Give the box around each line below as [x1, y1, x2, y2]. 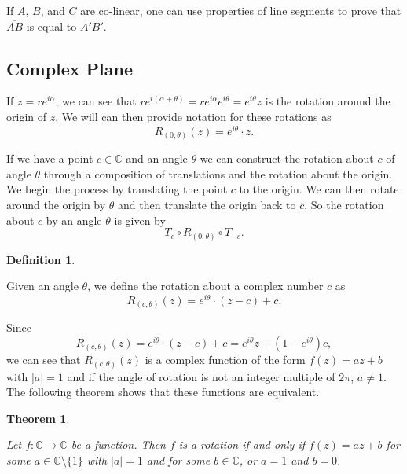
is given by [114, 211, 166, 228]
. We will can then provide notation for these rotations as [55, 108, 332, 124]
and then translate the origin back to [118, 196, 296, 212]
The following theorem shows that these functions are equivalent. [6, 384, 320, 400]
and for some [146, 451, 211, 468]
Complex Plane [6, 56, 134, 80]
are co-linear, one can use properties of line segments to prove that [80, 2, 401, 18]
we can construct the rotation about [200, 150, 374, 167]
